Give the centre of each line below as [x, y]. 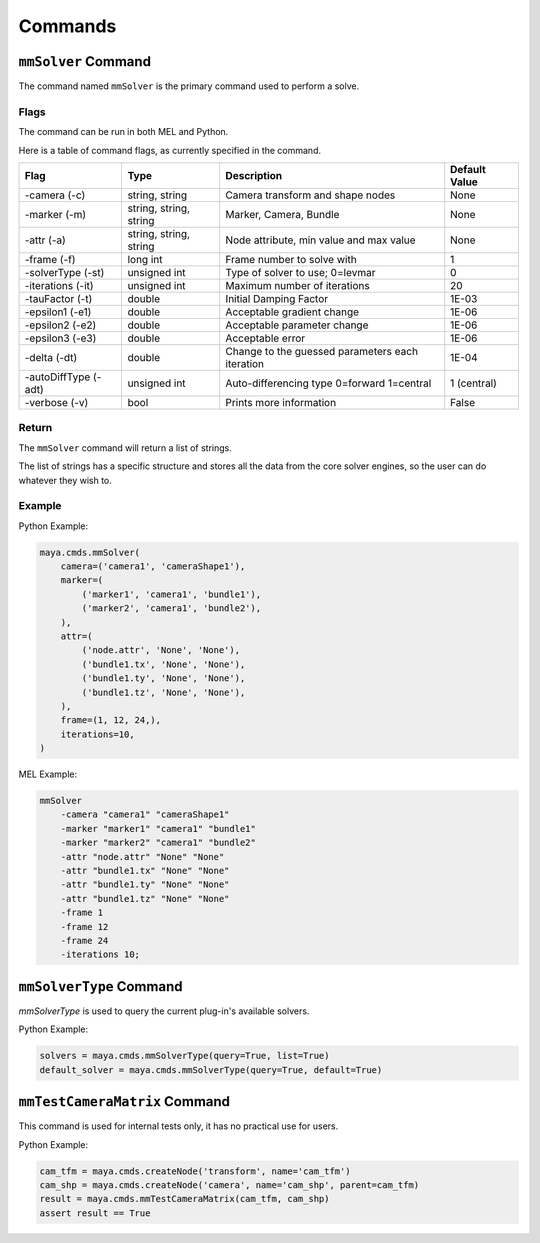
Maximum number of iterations [297, 285]
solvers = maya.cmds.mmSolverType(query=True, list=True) [184, 1056]
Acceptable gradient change [292, 312]
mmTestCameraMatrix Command [124, 1101]
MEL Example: [48, 774]
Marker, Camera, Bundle [282, 214]
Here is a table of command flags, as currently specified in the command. [170, 150]
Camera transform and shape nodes [310, 195]
